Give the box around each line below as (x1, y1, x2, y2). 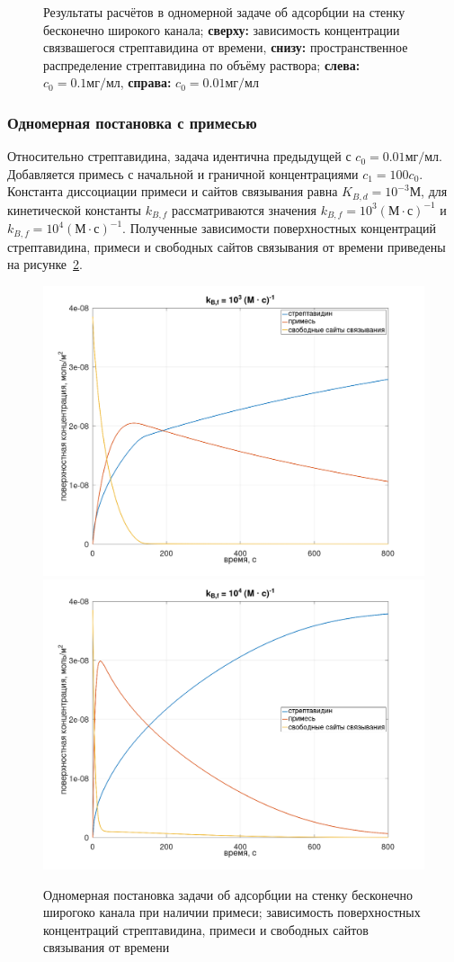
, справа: (120, 73, 172, 92)
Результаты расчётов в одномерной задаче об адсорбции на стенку (43, 3, 405, 21)
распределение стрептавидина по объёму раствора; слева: (43, 55, 361, 74)
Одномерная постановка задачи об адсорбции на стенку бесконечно (43, 885, 413, 904)
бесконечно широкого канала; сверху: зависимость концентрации (43, 20, 400, 39)
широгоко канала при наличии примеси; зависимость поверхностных (43, 903, 421, 922)
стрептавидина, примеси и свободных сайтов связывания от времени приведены (7, 237, 446, 256)
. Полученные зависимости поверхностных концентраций (122, 219, 437, 238)
